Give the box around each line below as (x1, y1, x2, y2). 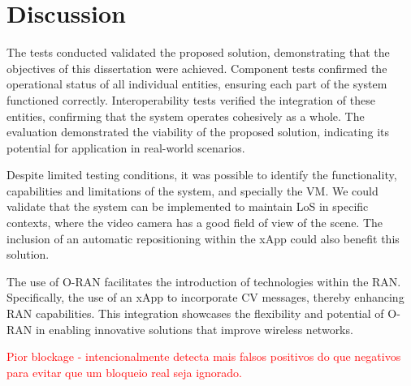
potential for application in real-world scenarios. (6, 139, 245, 156)
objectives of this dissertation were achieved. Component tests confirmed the (6, 59, 387, 76)
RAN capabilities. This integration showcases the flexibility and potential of (6, 305, 384, 322)
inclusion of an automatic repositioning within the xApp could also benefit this (6, 229, 400, 247)
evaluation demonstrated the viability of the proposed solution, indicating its (6, 123, 390, 140)
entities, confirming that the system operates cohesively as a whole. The (6, 107, 365, 124)
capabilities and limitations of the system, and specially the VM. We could (6, 182, 379, 199)
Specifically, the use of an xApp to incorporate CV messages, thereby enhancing (6, 289, 405, 306)
